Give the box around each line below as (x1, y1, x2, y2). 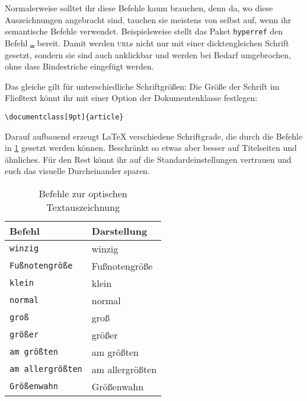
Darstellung (91, 223, 148, 238)
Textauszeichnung (46, 200, 120, 214)
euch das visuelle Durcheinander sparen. (5, 165, 150, 177)
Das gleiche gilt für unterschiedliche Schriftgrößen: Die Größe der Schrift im (5, 80, 280, 92)
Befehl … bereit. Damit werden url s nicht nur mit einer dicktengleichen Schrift (5, 36, 289, 49)
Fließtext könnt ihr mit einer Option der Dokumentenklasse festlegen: (5, 91, 258, 104)
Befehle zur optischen (39, 186, 127, 200)
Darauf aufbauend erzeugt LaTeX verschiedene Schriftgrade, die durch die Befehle (5, 130, 303, 142)
